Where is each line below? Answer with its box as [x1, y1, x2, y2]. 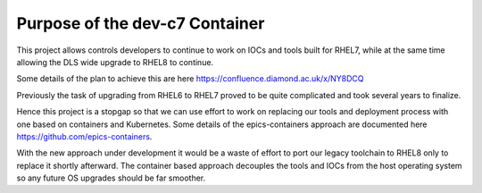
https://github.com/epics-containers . [16, 130, 153, 142]
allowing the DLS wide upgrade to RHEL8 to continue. [16, 56, 214, 67]
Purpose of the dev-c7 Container [16, 13, 265, 33]
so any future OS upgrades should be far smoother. [16, 172, 206, 183]
